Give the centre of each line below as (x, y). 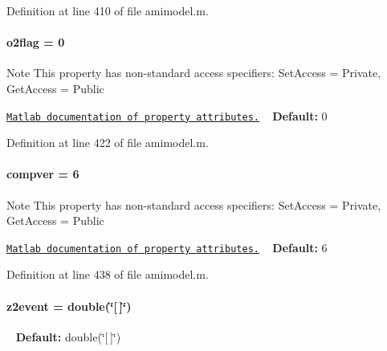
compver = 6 (43, 174)
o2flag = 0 (36, 42)
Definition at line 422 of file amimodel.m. (108, 143)
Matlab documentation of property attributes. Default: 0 (167, 115)
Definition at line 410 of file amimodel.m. (108, 10)
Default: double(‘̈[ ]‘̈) (68, 336)
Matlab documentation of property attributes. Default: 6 (167, 247)
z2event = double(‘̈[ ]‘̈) (69, 306)
